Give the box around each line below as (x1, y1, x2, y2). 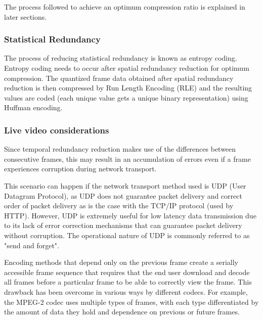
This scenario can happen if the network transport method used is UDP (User (4, 180, 246, 191)
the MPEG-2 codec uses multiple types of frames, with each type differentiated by (4, 296, 259, 307)
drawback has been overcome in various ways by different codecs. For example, (4, 286, 248, 297)
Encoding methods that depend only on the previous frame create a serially (4, 257, 238, 267)
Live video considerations (4, 123, 109, 136)
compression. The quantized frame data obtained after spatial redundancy (4, 72, 234, 83)
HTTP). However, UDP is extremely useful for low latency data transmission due (4, 210, 256, 220)
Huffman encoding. (4, 102, 63, 113)
